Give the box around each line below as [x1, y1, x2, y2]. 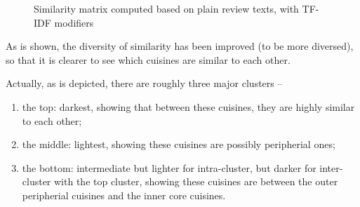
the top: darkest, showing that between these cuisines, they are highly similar [22, 99, 355, 114]
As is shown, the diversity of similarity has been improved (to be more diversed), [6, 39, 354, 53]
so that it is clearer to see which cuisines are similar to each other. [6, 52, 291, 67]
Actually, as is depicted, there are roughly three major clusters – [6, 76, 283, 91]
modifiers [54, 15, 94, 29]
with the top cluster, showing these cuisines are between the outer [54, 174, 338, 189]
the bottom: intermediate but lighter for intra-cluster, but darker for [22, 160, 316, 175]
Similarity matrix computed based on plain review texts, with [34, 1, 299, 15]
